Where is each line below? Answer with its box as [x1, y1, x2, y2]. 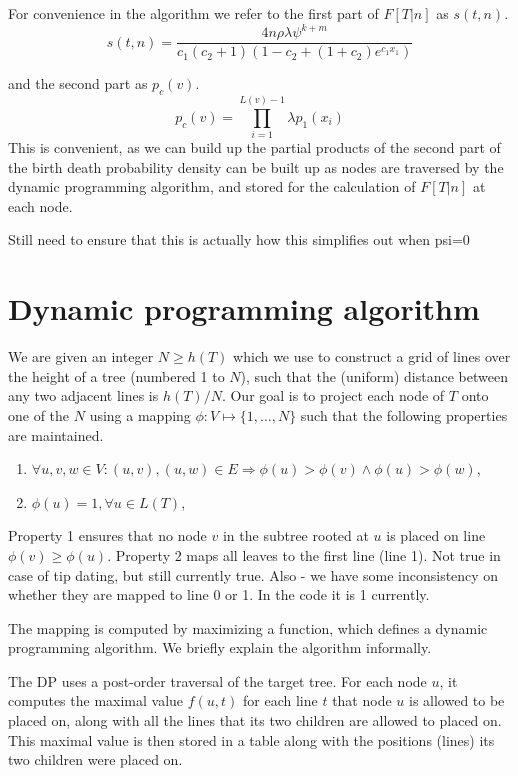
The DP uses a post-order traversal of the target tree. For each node [8, 670, 427, 691]
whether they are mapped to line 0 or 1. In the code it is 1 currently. [8, 584, 430, 605]
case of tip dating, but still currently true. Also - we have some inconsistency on [8, 564, 499, 585]
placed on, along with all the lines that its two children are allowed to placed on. [8, 710, 502, 731]
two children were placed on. [8, 749, 183, 770]
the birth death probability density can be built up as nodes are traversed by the [8, 156, 504, 177]
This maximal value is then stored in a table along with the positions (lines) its [8, 729, 495, 750]
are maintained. [8, 424, 104, 445]
